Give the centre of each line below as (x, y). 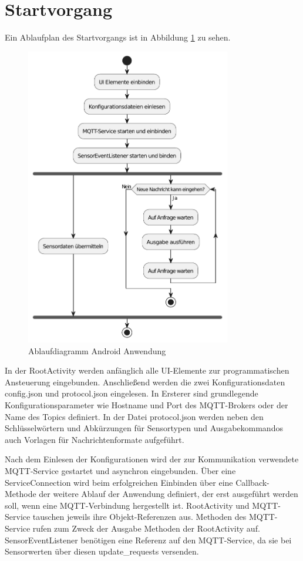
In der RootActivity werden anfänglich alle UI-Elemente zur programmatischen (147, 370)
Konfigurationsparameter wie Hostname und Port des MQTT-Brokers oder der (147, 405)
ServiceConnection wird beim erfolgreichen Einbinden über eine (119, 482)
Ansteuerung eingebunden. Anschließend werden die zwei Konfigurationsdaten (145, 382)
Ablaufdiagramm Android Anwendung (97, 350)
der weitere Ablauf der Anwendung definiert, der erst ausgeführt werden (169, 494)
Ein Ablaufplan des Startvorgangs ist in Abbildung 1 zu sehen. (118, 37)
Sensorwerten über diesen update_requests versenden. (102, 551)
